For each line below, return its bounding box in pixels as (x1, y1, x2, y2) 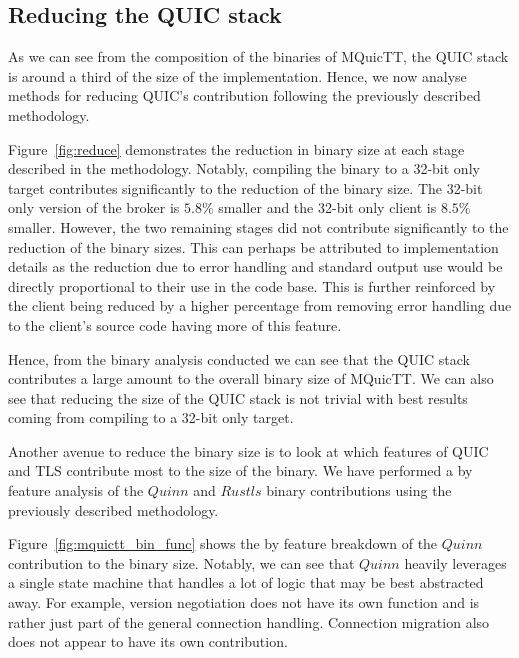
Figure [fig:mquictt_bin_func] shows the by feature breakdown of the (8, 533, 438, 554)
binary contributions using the (266, 480, 452, 501)
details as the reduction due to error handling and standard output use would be (8, 256, 503, 277)
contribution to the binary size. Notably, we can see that (8, 552, 355, 573)
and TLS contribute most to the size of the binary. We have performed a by (8, 460, 473, 481)
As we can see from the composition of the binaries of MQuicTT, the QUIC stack (8, 46, 509, 67)
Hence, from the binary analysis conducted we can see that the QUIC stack (8, 348, 470, 369)
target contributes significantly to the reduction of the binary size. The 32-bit (8, 177, 483, 198)
